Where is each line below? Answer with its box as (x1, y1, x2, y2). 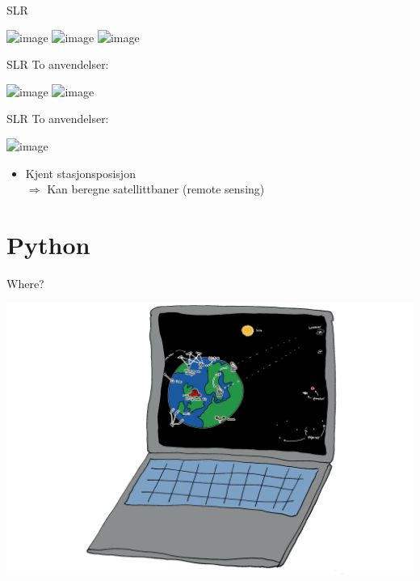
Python (6, 227, 90, 261)
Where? (6, 274, 44, 291)
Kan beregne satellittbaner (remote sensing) (47, 180, 265, 197)
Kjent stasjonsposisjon (25, 164, 136, 181)
